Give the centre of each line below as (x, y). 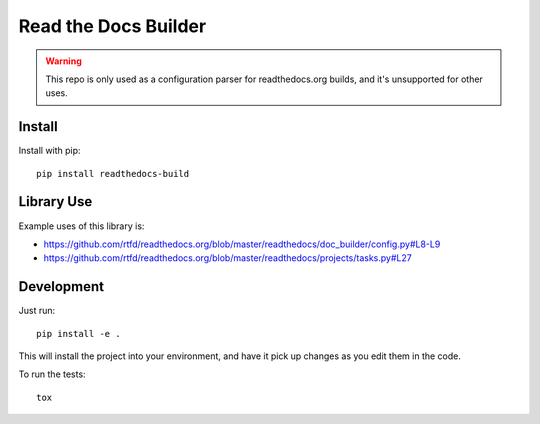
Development (61, 286)
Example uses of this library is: (81, 226)
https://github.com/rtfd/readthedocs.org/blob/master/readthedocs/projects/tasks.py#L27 (227, 258)
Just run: (37, 311)
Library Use (55, 201)
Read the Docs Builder (112, 26)
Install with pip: (49, 151)
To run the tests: (52, 374)
